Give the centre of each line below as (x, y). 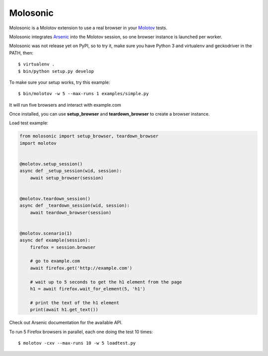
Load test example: (29, 123)
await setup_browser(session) (67, 178)
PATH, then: (21, 53)
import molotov (38, 143)
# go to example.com (55, 261)
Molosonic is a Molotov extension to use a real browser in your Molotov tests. (88, 28)
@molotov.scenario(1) (46, 233)
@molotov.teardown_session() (55, 199)
